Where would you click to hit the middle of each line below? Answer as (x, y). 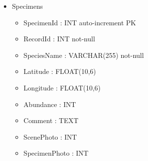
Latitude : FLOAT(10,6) (60, 71)
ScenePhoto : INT (50, 136)
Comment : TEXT (51, 120)
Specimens (27, 6)
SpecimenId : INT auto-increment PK (80, 22)
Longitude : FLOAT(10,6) (62, 87)
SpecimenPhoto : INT (56, 153)
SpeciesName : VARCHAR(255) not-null (84, 55)
